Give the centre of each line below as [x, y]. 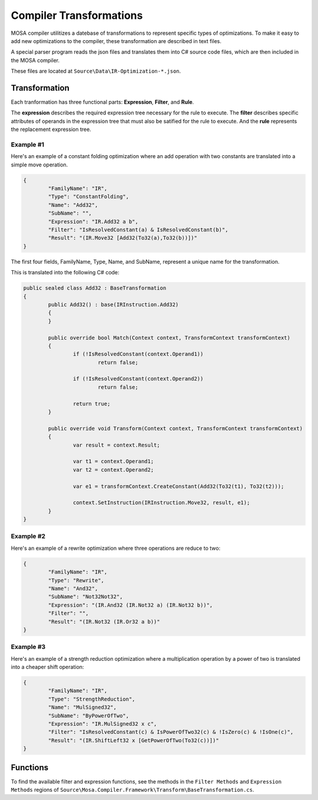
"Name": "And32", [73, 589]
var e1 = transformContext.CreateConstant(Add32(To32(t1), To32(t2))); [178, 486]
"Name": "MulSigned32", [82, 707]
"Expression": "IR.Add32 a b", [93, 222]
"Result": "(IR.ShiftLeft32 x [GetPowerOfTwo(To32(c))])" [133, 740]
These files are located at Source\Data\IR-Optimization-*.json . [96, 71]
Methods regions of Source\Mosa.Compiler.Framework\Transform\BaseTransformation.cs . [132, 790]
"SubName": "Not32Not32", [85, 597]
